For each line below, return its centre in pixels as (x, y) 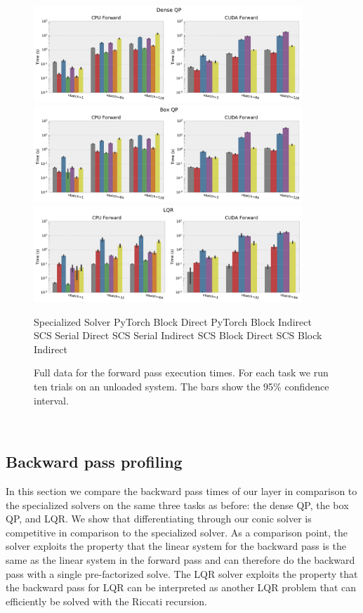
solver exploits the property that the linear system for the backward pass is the (176, 546)
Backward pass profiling (94, 462)
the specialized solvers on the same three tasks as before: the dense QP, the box (177, 505)
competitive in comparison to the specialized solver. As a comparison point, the (177, 532)
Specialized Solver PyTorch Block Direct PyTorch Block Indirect (173, 321)
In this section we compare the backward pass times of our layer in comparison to (181, 491)
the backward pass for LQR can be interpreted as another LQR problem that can (181, 587)
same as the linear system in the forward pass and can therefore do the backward (180, 559)
